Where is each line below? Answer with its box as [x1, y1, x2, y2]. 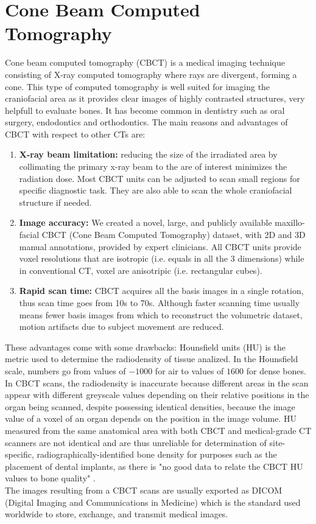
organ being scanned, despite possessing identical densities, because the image [5, 400, 295, 413]
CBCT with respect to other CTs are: [5, 127, 146, 140]
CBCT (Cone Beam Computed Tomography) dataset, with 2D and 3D [41, 228, 306, 241]
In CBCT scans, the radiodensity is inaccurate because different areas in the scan [5, 376, 309, 389]
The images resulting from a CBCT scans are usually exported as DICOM [5, 483, 283, 496]
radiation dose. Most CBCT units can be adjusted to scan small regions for [19, 172, 300, 184]
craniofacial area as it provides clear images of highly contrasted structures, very [5, 92, 305, 105]
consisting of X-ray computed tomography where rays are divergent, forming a [5, 68, 297, 80]
